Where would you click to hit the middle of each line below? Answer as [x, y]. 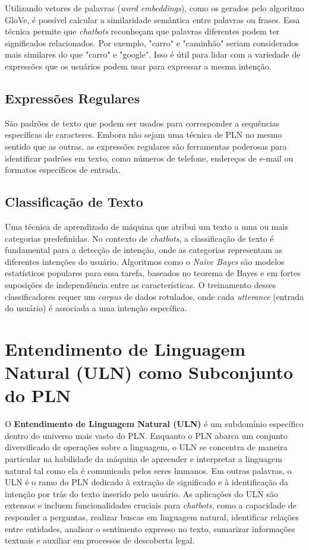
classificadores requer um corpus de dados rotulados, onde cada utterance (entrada [154, 296]
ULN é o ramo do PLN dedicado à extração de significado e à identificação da [147, 482]
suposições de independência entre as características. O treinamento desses [141, 284]
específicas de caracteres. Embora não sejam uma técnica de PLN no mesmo [144, 135]
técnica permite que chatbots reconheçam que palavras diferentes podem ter [142, 31]
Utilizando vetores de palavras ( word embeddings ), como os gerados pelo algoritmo [154, 8]
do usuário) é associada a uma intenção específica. [96, 308]
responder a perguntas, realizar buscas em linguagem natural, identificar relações [152, 516]
